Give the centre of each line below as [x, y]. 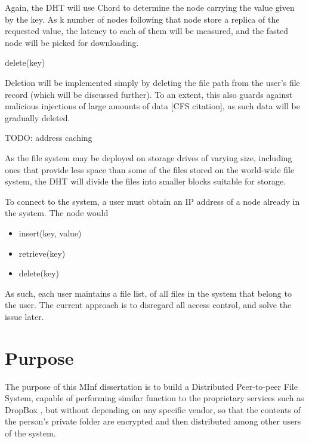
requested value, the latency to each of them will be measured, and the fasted [147, 31]
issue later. [24, 316]
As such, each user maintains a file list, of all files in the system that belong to [148, 293]
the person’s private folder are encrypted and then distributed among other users [153, 421]
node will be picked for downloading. [72, 42]
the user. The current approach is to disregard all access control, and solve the [148, 305]
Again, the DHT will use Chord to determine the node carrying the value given [150, 7]
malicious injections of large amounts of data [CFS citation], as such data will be [152, 106]
